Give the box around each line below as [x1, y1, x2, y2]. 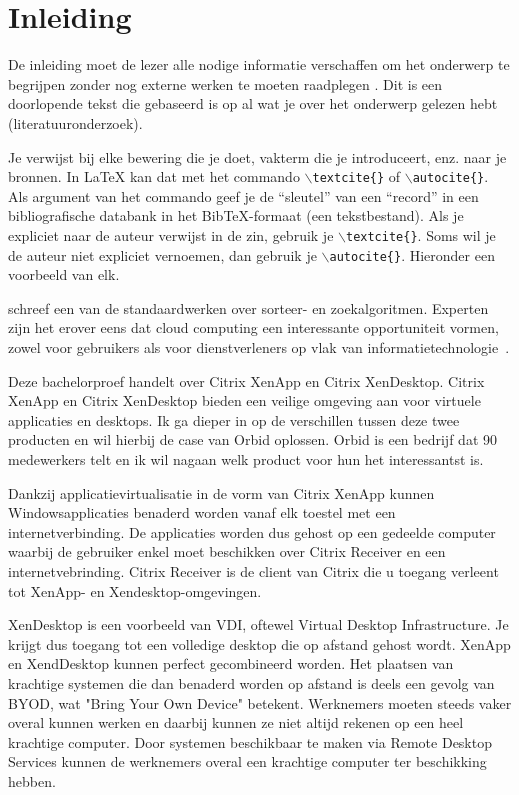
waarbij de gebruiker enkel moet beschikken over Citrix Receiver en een [8, 541, 446, 562]
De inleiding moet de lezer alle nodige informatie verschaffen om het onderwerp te [8, 54, 510, 75]
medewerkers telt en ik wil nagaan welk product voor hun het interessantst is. [8, 449, 484, 469]
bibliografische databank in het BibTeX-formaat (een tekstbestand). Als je [8, 205, 464, 226]
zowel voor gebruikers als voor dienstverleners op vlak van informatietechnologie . [8, 337, 510, 358]
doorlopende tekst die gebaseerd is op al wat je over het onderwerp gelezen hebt [8, 93, 498, 114]
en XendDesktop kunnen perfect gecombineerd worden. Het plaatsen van [8, 653, 454, 674]
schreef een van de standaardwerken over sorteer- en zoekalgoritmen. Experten [8, 297, 489, 318]
